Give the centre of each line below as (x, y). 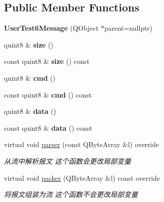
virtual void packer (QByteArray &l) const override (82, 177)
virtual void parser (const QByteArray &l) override (82, 144)
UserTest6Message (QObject (51, 28)
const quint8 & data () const (48, 127)
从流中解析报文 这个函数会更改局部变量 (68, 161)
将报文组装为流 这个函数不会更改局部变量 (71, 194)
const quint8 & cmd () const (48, 94)
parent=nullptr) (128, 28)
